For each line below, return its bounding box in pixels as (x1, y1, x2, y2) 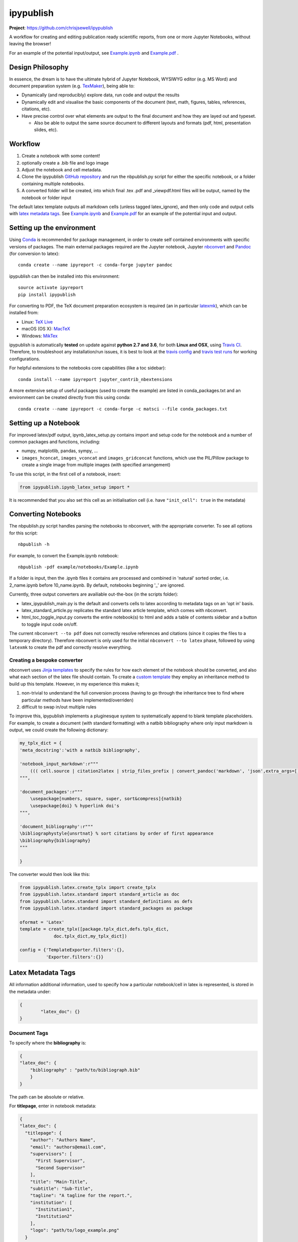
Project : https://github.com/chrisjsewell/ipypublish (9, 25, 113, 31)
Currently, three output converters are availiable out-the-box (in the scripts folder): (9, 591, 178, 597)
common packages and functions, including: (9, 439, 100, 445)
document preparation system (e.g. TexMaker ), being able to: (9, 83, 135, 89)
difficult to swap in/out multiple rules (21, 704, 97, 710)
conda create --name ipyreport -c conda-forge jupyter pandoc (18, 262, 173, 268)
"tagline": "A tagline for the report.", (30, 1193, 133, 1198)
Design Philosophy (9, 63, 69, 72)
